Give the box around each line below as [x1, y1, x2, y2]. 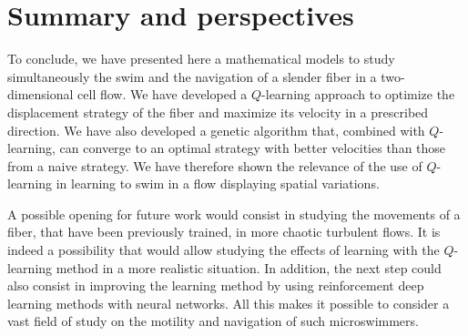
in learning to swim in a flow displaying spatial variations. [56, 174, 380, 193]
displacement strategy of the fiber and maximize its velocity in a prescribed [7, 102, 429, 121]
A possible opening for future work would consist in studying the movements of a [7, 204, 461, 223]
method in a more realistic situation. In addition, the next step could [56, 258, 442, 277]
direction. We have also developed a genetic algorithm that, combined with [7, 120, 425, 139]
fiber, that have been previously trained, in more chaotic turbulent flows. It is [7, 222, 441, 241]
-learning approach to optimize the [261, 85, 455, 104]
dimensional [7, 85, 74, 104]
